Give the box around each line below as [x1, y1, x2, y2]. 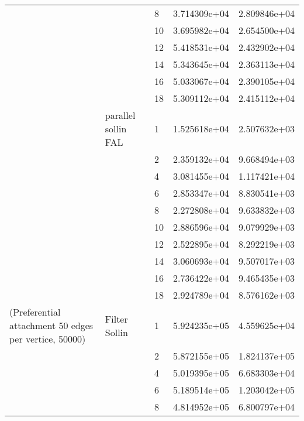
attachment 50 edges [9, 319, 94, 332]
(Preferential [9, 305, 61, 319]
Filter [105, 312, 128, 326]
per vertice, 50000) [9, 332, 86, 345]
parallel [105, 108, 136, 122]
